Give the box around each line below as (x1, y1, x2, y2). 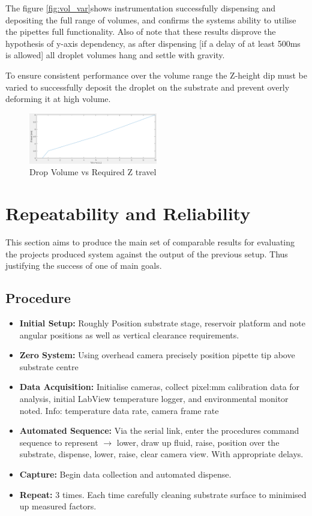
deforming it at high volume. (5, 92, 111, 105)
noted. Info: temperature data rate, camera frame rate (19, 404, 219, 416)
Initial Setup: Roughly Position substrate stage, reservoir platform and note (19, 317, 305, 329)
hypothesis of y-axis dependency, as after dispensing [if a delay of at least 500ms (5, 37, 301, 49)
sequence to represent (19, 436, 98, 448)
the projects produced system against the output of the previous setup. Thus (5, 247, 288, 260)
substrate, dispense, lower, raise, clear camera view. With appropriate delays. (19, 448, 304, 460)
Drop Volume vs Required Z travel (29, 166, 157, 178)
